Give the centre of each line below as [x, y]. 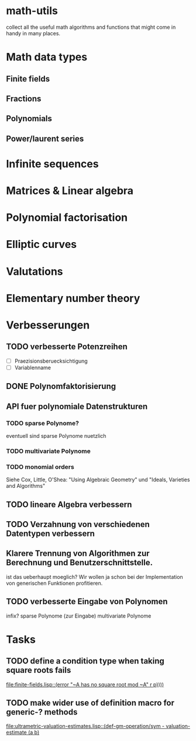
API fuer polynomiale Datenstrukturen [77, 406]
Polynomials [29, 119]
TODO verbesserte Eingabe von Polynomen [87, 601]
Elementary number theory [73, 298]
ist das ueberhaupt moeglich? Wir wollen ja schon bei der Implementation [94, 576]
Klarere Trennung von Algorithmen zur [78, 554]
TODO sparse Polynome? [42, 423]
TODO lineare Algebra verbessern [69, 504]
